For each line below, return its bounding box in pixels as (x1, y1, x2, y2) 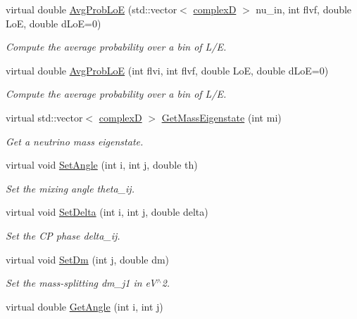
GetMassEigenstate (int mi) (161, 110, 282, 124)
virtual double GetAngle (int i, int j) (6, 299, 163, 313)
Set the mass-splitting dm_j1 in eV (6, 275, 157, 290)
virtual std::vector (6, 110, 83, 124)
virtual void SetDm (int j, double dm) (6, 252, 170, 266)
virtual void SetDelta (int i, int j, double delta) (6, 204, 208, 219)
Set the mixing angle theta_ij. (6, 181, 134, 195)
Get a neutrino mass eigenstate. (6, 134, 144, 148)
